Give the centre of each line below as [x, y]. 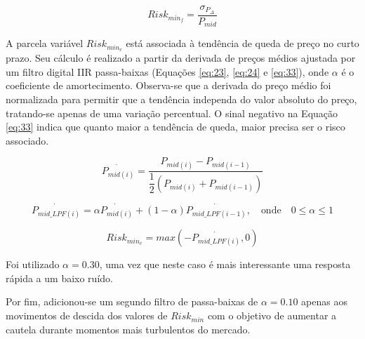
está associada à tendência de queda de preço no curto [243, 43]
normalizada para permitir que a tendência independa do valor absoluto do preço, [181, 99]
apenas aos [324, 301]
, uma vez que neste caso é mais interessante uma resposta [225, 264]
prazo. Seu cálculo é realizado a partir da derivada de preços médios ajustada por [181, 58]
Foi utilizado [33, 264]
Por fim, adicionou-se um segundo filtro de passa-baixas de [132, 301]
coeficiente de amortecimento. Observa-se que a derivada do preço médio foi [168, 85]
